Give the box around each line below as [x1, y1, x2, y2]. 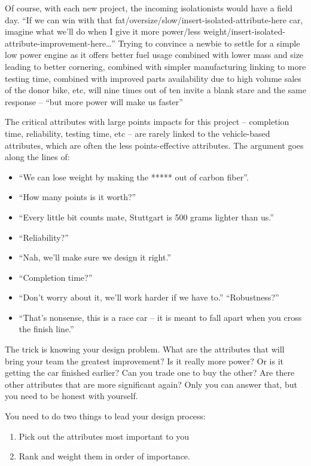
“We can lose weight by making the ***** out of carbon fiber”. [19, 170, 249, 183]
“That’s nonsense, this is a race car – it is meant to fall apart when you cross [19, 311, 302, 323]
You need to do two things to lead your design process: [5, 410, 206, 422]
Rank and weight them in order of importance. [19, 450, 190, 462]
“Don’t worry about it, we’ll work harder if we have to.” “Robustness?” [19, 291, 279, 303]
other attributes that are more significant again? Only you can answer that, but [5, 378, 297, 390]
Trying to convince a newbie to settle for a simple [118, 36, 300, 49]
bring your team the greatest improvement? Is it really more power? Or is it [5, 354, 283, 367]
